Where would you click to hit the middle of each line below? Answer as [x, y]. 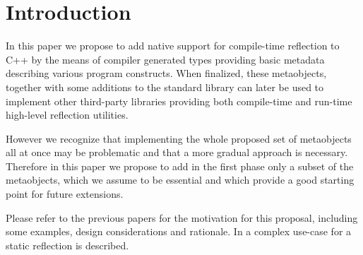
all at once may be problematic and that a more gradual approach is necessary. [177, 152]
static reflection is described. [67, 245]
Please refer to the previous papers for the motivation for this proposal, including [182, 217]
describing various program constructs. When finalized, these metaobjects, [166, 73]
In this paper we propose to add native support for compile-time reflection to [173, 46]
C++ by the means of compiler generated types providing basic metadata [165, 59]
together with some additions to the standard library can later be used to [165, 87]
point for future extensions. [65, 194]
